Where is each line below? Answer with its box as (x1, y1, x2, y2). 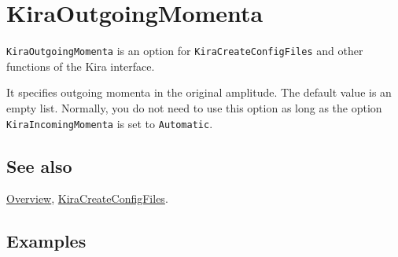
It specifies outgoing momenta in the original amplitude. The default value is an (6, 84, 392, 101)
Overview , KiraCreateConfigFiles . (6, 190, 168, 207)
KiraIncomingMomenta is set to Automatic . (6, 115, 213, 131)
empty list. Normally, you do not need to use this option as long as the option (6, 99, 382, 116)
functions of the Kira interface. (6, 57, 155, 74)
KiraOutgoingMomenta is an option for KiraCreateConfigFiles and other (6, 42, 363, 59)
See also (6, 153, 72, 178)
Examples (6, 229, 87, 253)
